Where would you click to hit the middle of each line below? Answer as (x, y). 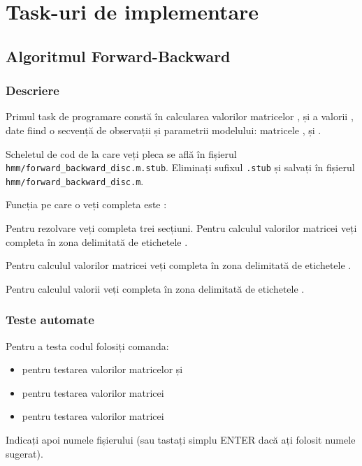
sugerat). (24, 453)
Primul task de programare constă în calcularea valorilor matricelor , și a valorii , (180, 116)
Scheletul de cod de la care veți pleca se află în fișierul (121, 153)
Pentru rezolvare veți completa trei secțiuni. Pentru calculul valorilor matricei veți (181, 228)
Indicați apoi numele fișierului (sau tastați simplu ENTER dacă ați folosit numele (181, 440)
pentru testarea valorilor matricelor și (102, 369)
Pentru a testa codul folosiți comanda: (87, 345)
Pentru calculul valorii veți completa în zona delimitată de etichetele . (155, 288)
